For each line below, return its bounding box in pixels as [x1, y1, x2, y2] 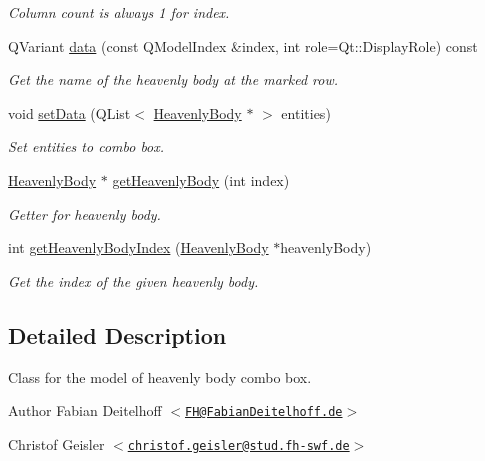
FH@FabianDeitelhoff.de [185, 405, 343, 420]
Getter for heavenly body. [8, 203, 161, 224]
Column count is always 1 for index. [8, 2, 230, 22]
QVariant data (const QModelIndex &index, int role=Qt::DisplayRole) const [8, 35, 478, 56]
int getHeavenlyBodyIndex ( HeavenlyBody [8, 237, 269, 258]
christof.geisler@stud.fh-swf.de [127, 438, 350, 453]
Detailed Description [8, 319, 227, 350]
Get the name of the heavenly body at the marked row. [8, 69, 339, 90]
